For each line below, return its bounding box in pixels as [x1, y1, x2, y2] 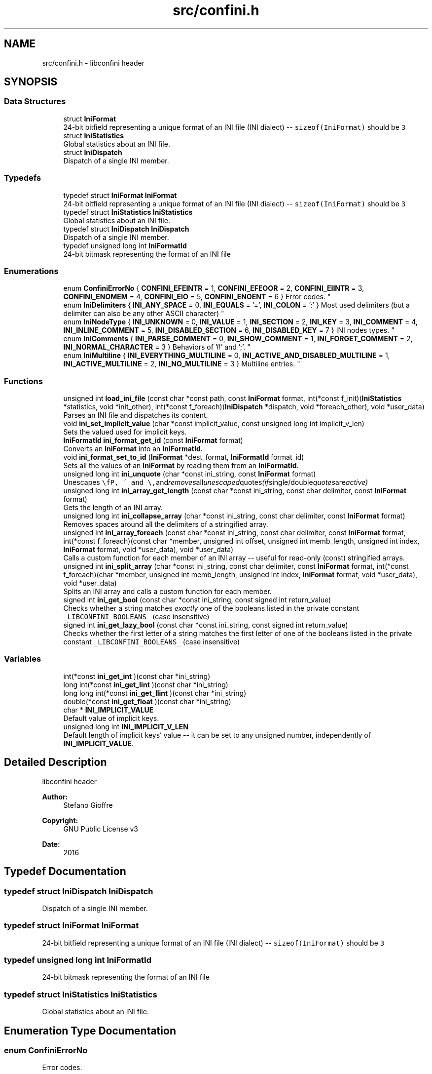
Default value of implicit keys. [63, 714, 159, 722]
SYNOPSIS [4, 76, 58, 88]
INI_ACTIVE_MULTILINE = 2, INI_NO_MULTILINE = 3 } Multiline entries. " [63, 359, 300, 368]
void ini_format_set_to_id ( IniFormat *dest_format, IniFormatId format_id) [63, 453, 304, 462]
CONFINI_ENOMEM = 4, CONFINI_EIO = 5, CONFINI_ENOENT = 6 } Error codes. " [63, 292, 331, 301]
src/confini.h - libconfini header [42, 58, 145, 67]
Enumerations [4, 266, 59, 276]
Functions [4, 376, 43, 386]
